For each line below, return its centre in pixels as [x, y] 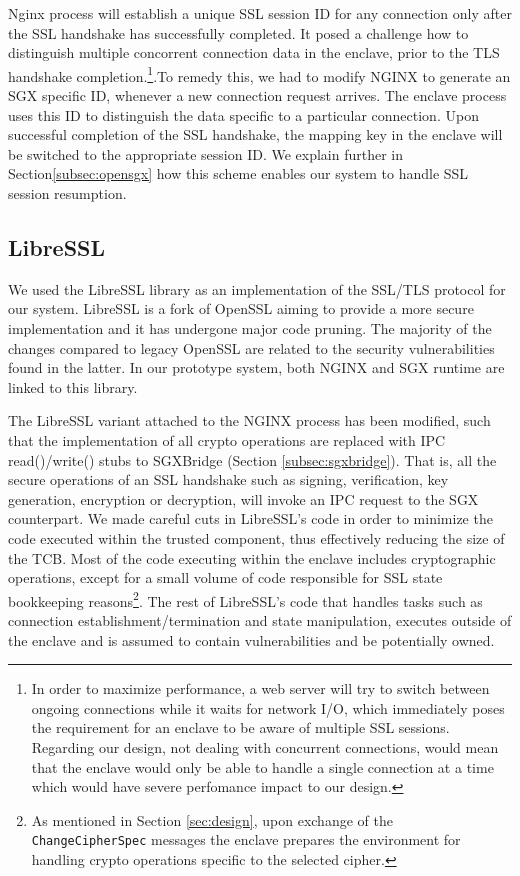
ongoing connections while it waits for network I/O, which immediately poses [268, 707]
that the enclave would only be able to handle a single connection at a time [262, 766]
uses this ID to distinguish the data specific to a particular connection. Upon [243, 114]
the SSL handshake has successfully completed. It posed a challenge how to [238, 32]
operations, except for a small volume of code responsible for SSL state [225, 577]
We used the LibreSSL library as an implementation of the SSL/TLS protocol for [257, 288]
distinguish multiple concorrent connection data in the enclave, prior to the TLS [254, 52]
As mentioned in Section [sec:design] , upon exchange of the [212, 819]
